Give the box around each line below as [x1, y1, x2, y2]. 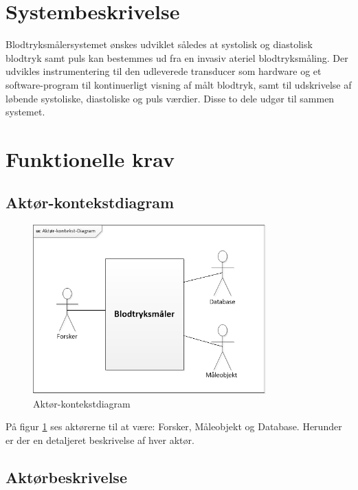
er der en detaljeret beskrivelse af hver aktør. [5, 432, 194, 447]
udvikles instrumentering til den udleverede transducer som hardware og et [5, 64, 322, 78]
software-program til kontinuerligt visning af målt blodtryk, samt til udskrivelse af [5, 77, 352, 91]
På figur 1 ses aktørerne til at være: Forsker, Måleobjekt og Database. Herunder [5, 419, 342, 434]
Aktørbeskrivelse [5, 466, 127, 487]
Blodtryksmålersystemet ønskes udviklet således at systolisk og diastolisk [5, 37, 313, 52]
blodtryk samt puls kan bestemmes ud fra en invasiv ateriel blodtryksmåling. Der [5, 50, 348, 65]
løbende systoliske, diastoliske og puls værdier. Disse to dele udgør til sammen [5, 91, 335, 105]
